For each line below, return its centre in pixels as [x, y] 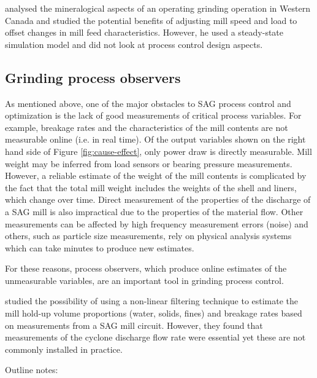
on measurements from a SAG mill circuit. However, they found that [134, 325]
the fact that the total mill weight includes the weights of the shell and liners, [151, 187]
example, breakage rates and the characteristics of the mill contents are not [147, 127]
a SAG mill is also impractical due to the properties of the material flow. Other [154, 211]
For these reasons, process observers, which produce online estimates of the [146, 268]
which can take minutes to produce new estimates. [100, 247]
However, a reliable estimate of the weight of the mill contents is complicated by [156, 175]
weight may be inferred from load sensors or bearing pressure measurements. [149, 163]
